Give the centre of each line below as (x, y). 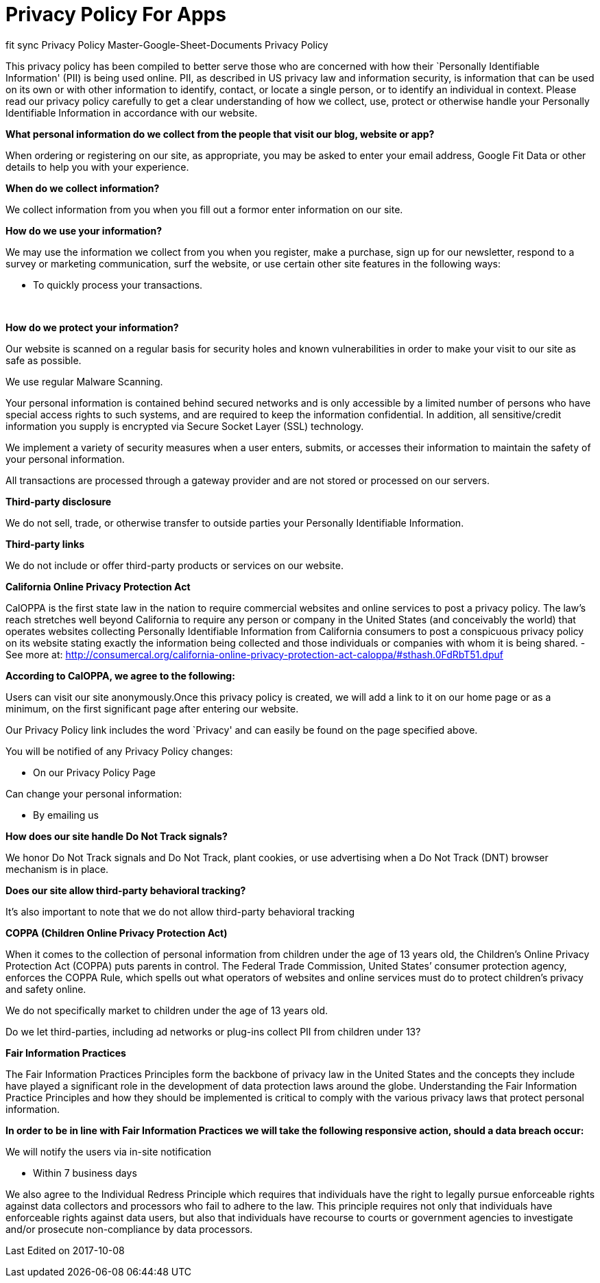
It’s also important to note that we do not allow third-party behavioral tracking (180, 911)
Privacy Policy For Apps (116, 14)
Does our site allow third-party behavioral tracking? (126, 890)
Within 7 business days (85, 1173)
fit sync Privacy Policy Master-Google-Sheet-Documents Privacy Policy (167, 45)
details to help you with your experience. (97, 167)
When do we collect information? (83, 188)
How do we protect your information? (92, 327)
